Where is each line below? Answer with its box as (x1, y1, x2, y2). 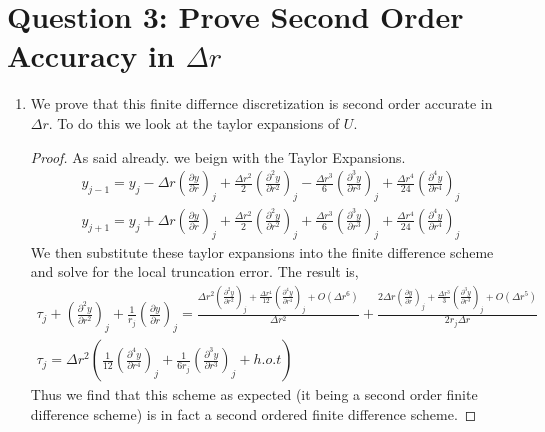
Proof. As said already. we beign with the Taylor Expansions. (30, 146, 406, 167)
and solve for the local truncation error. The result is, (30, 261, 359, 282)
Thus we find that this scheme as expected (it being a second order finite (30, 384, 478, 405)
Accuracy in (7, 35, 175, 76)
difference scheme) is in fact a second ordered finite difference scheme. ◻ (30, 403, 477, 424)
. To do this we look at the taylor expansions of (48, 112, 340, 133)
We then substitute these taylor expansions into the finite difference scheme (30, 241, 494, 262)
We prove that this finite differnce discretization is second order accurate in (30, 93, 493, 114)
